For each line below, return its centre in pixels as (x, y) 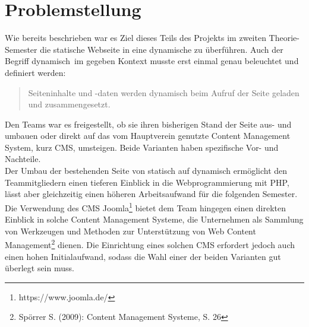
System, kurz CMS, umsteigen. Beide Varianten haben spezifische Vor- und (142, 147)
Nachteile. (23, 159)
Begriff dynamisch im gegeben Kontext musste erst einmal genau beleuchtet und (152, 61)
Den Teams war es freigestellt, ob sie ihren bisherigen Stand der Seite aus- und (148, 124)
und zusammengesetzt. (69, 104)
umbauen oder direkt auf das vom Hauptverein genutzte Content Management (148, 136)
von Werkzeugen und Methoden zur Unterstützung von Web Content (130, 231)
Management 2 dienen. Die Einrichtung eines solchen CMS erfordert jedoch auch (150, 244)
